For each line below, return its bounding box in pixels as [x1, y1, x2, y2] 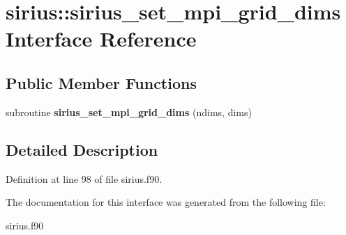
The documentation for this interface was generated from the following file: [6, 195, 326, 209]
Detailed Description [6, 138, 158, 160]
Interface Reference [6, 24, 197, 53]
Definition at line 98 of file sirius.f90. [6, 171, 163, 186]
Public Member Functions [6, 72, 197, 93]
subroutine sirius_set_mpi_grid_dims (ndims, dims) [6, 104, 252, 119]
